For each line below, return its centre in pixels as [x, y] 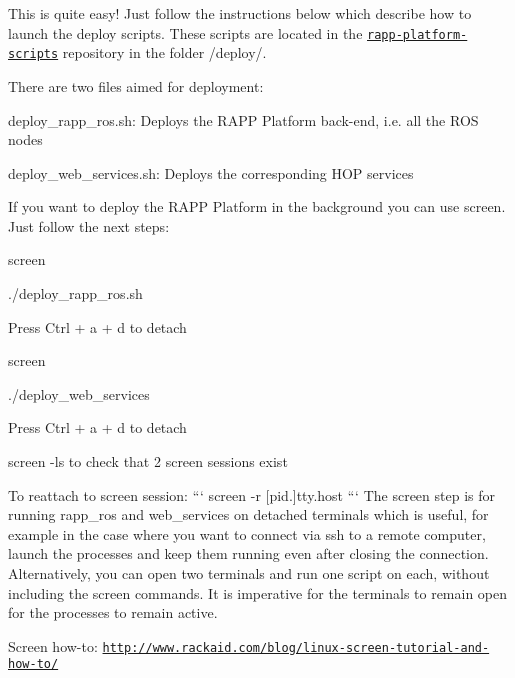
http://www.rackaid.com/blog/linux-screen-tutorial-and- [296, 647]
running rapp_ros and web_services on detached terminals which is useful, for [248, 514]
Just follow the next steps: [89, 225]
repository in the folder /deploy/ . [164, 52]
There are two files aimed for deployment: [136, 85]
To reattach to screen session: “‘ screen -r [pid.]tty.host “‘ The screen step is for [251, 494]
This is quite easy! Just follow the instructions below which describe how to [240, 13]
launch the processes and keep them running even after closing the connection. [248, 553]
